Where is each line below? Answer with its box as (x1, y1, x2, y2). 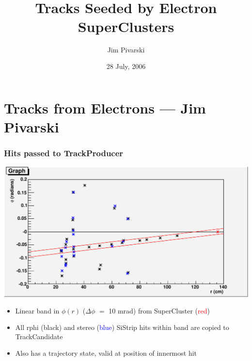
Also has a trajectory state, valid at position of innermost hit (15, 347, 197, 358)
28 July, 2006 (106, 61, 146, 71)
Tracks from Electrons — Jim (4, 98, 206, 117)
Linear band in (15, 305, 60, 315)
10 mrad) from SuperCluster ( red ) (109, 305, 210, 315)
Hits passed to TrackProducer (4, 147, 124, 159)
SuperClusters (78, 16, 174, 36)
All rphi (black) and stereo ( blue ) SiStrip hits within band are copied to (15, 322, 229, 332)
